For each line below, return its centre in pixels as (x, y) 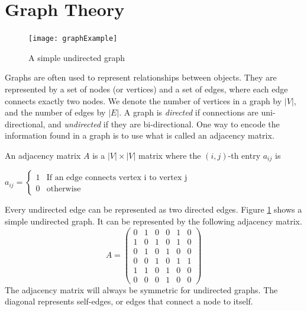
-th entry (244, 155)
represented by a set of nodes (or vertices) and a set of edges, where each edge (146, 89)
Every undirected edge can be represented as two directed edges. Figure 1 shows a (153, 209)
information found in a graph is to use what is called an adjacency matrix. (140, 135)
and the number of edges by (55, 112)
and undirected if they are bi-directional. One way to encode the (164, 124)
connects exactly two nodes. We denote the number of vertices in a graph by (143, 100)
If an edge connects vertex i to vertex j (117, 178)
